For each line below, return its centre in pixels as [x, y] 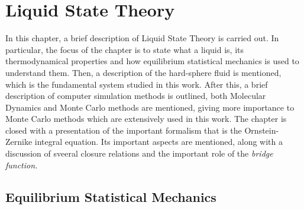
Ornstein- [262, 130]
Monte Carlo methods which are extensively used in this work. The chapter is [146, 119]
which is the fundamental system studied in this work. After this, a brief [137, 84]
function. [22, 165]
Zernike [19, 142]
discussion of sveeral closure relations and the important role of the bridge [139, 153]
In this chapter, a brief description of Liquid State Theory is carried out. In [142, 38]
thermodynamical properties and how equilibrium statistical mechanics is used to [152, 61]
